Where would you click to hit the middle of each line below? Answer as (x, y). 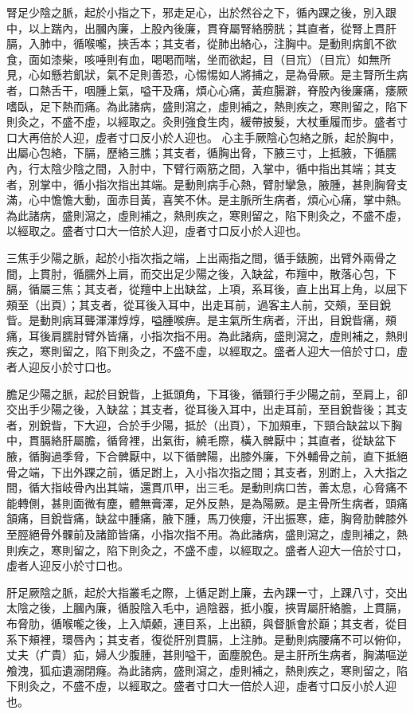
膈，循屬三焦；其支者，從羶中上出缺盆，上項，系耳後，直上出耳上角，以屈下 (207, 289)
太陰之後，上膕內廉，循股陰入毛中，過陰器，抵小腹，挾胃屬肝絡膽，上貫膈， (207, 608)
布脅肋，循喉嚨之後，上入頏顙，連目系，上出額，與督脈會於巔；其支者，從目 (207, 623)
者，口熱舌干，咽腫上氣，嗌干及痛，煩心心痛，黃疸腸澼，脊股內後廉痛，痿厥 (207, 90)
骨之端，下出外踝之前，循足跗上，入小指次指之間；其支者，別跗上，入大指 (201, 471)
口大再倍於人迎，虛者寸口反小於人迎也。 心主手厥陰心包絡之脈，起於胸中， (203, 137)
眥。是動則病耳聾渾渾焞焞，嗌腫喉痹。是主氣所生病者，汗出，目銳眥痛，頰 (201, 320)
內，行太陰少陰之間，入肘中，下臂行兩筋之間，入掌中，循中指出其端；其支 (201, 168)
